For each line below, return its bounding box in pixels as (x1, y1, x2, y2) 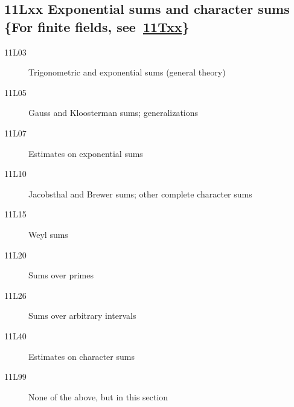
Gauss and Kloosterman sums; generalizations (28, 106, 199, 119)
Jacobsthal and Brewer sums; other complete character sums (28, 187, 252, 200)
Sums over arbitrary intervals (28, 309, 136, 322)
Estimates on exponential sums (28, 147, 143, 159)
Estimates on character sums (28, 350, 135, 362)
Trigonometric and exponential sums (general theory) (28, 66, 226, 79)
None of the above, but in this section (28, 390, 168, 403)
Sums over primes (28, 269, 94, 281)
